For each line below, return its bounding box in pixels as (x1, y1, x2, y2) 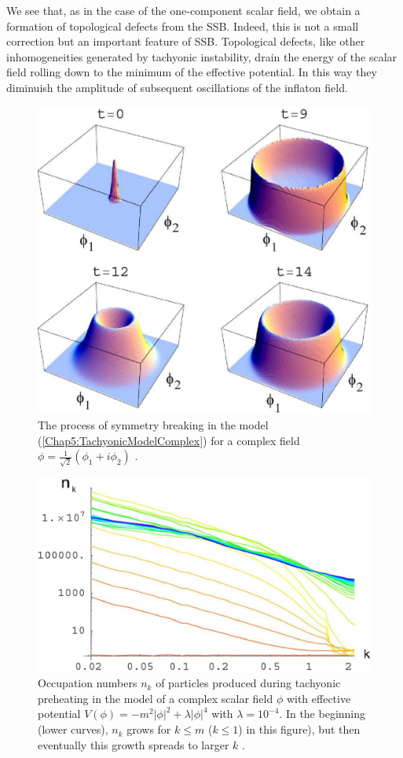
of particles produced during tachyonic (156, 675, 341, 691)
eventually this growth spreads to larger (38, 736, 229, 752)
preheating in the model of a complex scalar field (38, 690, 273, 706)
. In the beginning (279, 705, 366, 722)
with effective (286, 690, 351, 706)
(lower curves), (38, 721, 108, 738)
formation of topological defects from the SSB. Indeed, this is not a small (6, 17, 359, 34)
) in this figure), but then (238, 721, 361, 738)
